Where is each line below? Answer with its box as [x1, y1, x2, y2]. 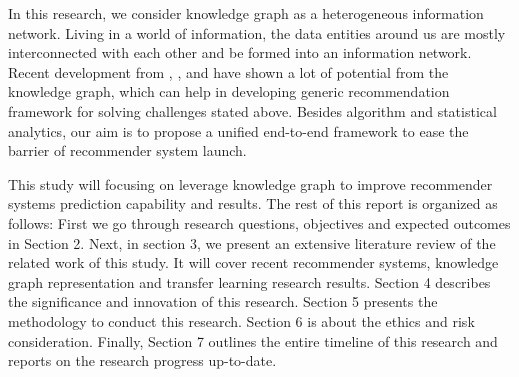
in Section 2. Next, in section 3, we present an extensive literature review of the [8, 232, 496, 253]
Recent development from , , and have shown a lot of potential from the [8, 61, 449, 82]
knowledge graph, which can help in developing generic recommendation [8, 81, 450, 102]
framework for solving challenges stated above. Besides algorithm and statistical [8, 100, 497, 121]
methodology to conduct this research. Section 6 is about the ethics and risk [8, 310, 475, 331]
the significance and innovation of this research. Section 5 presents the [8, 291, 438, 312]
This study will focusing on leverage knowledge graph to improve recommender [8, 173, 493, 194]
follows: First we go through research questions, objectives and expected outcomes [8, 212, 511, 233]
